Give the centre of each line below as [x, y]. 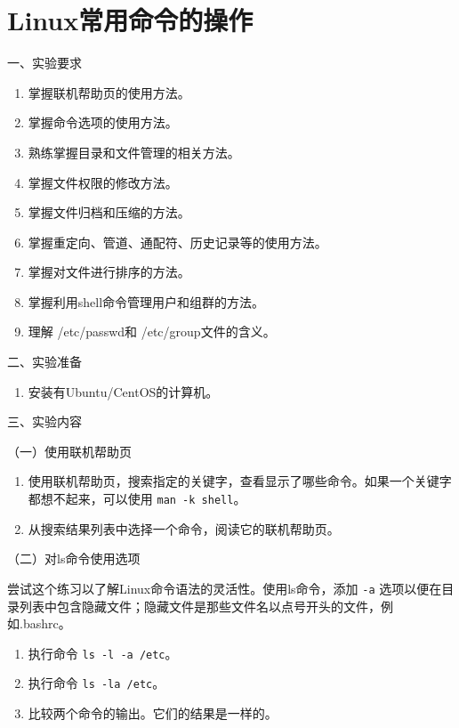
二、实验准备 [44, 362]
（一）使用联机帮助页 [69, 451]
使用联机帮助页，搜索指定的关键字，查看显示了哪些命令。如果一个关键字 [240, 481]
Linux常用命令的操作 [130, 20]
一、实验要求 [44, 63]
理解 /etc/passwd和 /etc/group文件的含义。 [152, 332]
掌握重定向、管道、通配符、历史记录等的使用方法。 [177, 242]
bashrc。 [47, 623]
